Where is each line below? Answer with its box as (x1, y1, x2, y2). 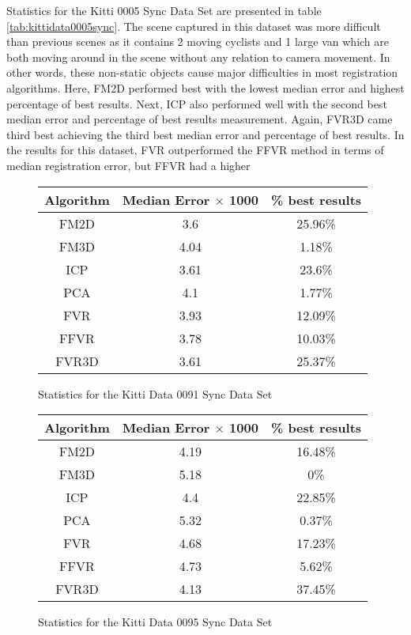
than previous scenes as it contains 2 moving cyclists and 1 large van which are (6, 33, 389, 50)
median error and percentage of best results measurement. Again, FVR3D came (6, 111, 393, 127)
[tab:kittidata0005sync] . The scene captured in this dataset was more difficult (6, 17, 381, 34)
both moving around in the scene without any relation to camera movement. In (6, 48, 390, 65)
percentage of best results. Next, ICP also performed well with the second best (6, 95, 387, 112)
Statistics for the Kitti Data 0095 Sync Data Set (38, 614, 273, 630)
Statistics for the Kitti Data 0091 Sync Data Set (38, 385, 273, 402)
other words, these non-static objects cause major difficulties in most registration (6, 64, 398, 81)
